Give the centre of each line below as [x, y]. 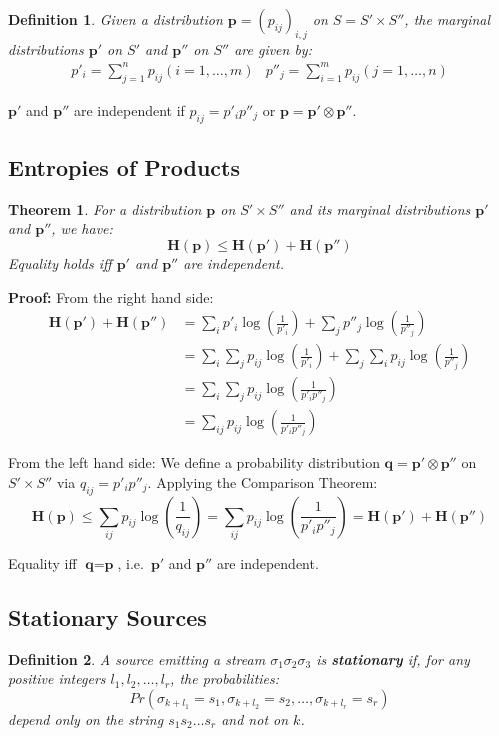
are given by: [273, 48]
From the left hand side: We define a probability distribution [194, 462]
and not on [255, 718]
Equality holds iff [60, 262]
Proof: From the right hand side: [111, 296]
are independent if [129, 109]
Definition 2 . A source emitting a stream [137, 658]
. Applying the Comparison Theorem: [262, 481]
